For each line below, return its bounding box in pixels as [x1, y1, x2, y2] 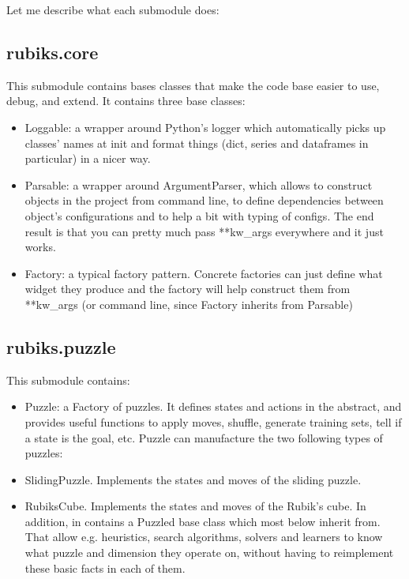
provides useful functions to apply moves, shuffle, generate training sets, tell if [24, 413, 402, 430]
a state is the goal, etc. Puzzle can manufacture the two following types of [24, 429, 383, 446]
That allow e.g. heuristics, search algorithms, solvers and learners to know [24, 528, 383, 545]
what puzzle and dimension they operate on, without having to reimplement [24, 544, 394, 561]
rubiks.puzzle [6, 334, 116, 359]
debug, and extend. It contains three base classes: [6, 92, 246, 109]
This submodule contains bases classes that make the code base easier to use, [6, 77, 380, 93]
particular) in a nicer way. [24, 150, 151, 167]
